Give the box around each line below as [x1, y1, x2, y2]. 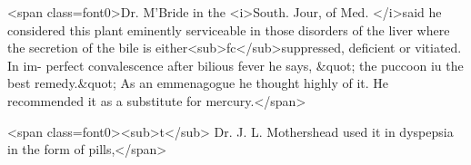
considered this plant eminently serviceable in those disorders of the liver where [7, 20, 450, 39]
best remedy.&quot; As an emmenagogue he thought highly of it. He [7, 73, 389, 92]
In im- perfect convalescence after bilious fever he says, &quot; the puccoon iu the [7, 55, 464, 74]
